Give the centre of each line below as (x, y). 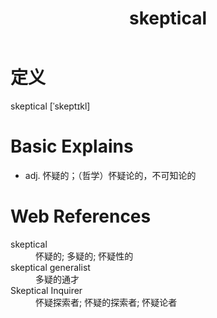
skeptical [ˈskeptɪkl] (50, 106)
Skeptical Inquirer (46, 290)
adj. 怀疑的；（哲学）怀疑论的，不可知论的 (110, 175)
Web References (81, 216)
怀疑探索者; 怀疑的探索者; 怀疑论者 (106, 302)
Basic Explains (72, 146)
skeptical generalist (50, 267)
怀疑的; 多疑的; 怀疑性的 (84, 256)
